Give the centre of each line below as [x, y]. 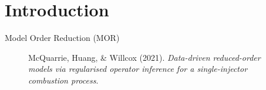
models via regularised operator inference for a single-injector [138, 69]
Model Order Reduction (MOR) [62, 38]
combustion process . [63, 80]
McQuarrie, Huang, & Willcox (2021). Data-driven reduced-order [144, 57]
